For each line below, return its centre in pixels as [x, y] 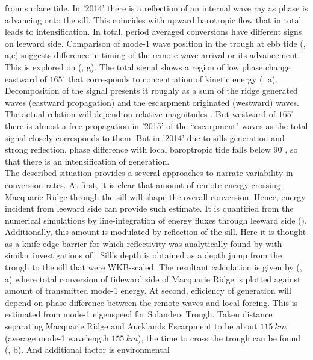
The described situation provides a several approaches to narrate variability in [149, 173]
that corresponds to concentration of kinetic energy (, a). [173, 78]
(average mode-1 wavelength [57, 337]
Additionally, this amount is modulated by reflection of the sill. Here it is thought [156, 232]
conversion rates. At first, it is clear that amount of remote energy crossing [143, 184]
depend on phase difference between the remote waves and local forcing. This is [151, 302]
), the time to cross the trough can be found [219, 337]
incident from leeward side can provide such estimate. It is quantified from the [149, 208]
